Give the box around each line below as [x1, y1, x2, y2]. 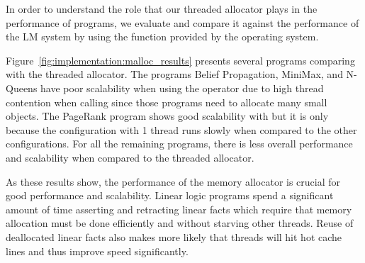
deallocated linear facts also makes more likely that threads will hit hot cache [6, 229, 342, 244]
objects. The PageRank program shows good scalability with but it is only [6, 108, 329, 123]
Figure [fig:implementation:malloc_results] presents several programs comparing [6, 52, 355, 67]
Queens [6, 80, 38, 95]
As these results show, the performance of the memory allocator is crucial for [6, 174, 341, 189]
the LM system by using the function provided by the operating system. [6, 29, 319, 44]
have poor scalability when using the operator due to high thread [40, 80, 324, 95]
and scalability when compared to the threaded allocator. [6, 150, 254, 164]
